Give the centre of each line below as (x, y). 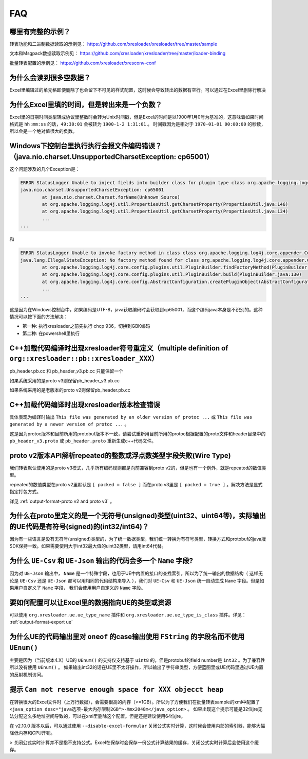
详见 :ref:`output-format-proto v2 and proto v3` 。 (62, 501)
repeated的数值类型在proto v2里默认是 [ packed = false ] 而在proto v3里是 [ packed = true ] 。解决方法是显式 (136, 484)
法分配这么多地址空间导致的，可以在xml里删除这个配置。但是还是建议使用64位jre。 (98, 716)
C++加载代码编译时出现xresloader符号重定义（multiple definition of (119, 348)
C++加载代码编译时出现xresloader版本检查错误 (85, 405)
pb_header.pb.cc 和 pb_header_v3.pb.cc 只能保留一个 (66, 371)
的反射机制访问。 (27, 675)
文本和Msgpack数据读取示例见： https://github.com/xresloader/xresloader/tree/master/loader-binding (118, 54)
